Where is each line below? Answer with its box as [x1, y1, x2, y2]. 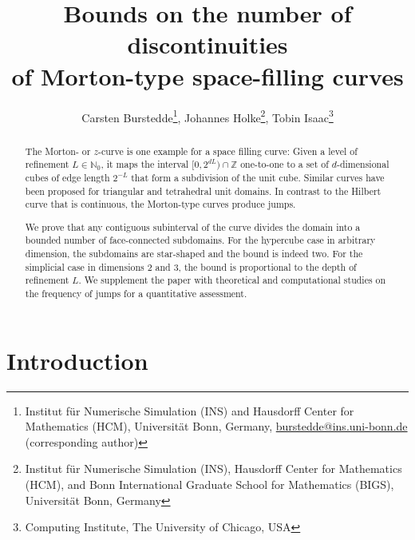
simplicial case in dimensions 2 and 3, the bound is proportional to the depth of [25, 260, 357, 273]
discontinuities [127, 28, 288, 61]
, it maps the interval [101, 157, 189, 171]
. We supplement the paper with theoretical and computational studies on [78, 273, 386, 287]
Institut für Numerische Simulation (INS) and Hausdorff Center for [25, 402, 354, 419]
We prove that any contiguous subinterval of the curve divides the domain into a [25, 220, 361, 233]
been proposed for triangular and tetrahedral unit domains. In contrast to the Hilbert [25, 184, 381, 197]
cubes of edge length [25, 170, 110, 184]
